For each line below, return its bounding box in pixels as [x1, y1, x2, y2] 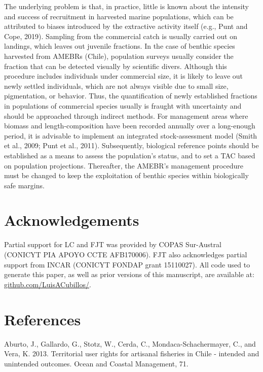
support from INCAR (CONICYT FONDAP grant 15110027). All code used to [4, 259, 250, 269]
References [4, 309, 81, 329]
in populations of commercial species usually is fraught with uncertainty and [4, 100, 242, 111]
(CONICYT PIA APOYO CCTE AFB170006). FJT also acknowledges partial [4, 249, 247, 259]
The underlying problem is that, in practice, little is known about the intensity [4, 1, 249, 11]
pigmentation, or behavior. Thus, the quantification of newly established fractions [4, 90, 257, 101]
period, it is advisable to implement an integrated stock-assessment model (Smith [4, 130, 257, 141]
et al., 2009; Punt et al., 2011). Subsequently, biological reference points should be [4, 140, 259, 151]
